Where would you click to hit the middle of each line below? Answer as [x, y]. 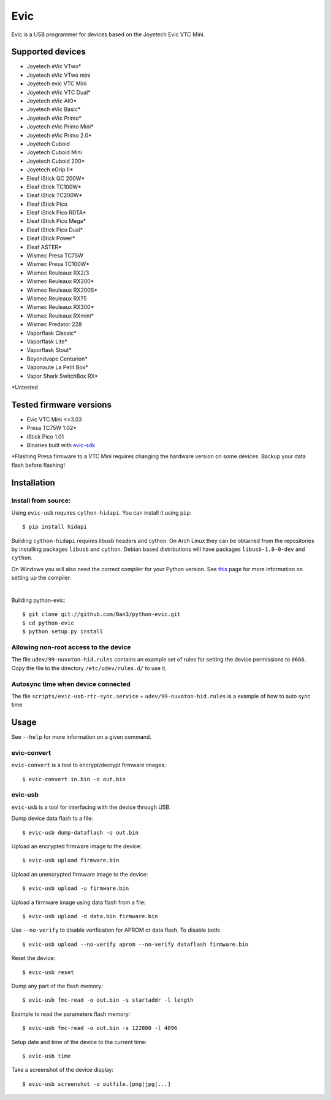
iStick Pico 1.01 [45, 437]
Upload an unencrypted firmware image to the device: [80, 874]
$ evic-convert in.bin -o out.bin [74, 779]
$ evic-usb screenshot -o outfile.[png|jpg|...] [97, 1084]
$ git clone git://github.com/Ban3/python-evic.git [101, 614]
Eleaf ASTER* [44, 247]
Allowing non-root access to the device [71, 647]
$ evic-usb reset [48, 972]
